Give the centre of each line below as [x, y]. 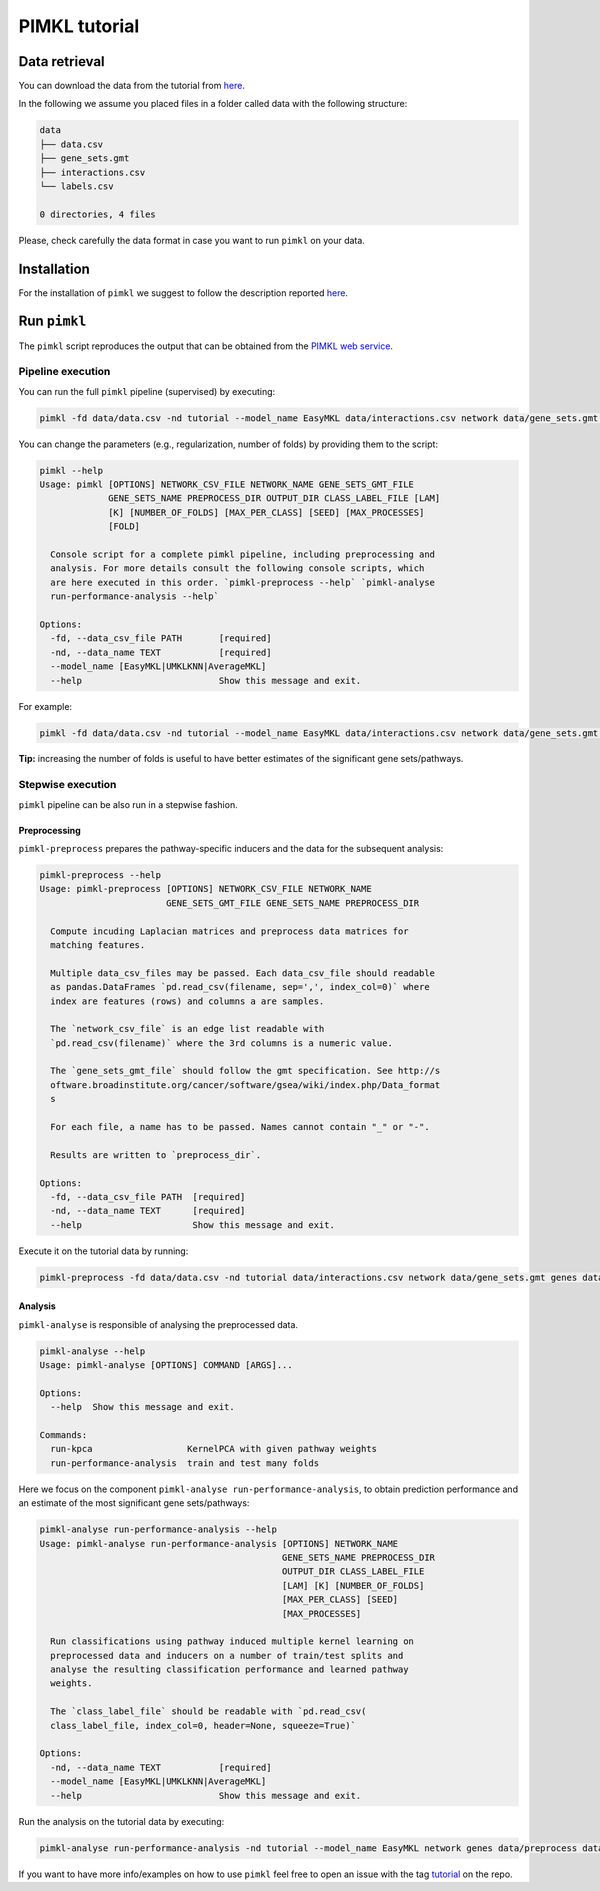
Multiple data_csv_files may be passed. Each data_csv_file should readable [242, 973]
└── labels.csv [76, 186]
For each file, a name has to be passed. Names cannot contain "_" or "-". [240, 1127]
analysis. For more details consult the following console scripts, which [237, 568]
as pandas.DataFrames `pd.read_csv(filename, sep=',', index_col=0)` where [240, 987]
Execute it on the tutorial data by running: [103, 1251]
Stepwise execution [67, 785]
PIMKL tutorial [79, 26]
